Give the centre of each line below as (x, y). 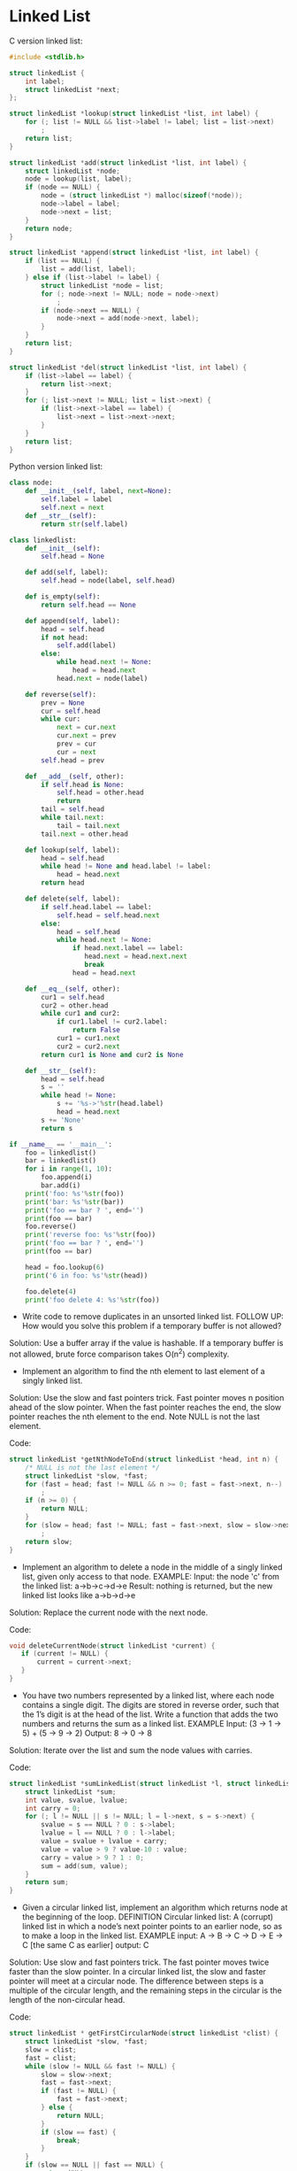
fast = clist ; (51, 2058)
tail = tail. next (88, 825)
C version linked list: (46, 41)
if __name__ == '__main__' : (61, 1144)
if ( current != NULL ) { (65, 1654)
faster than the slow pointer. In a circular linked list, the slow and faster (138, 1972)
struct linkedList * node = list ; (103, 285)
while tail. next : (72, 818)
